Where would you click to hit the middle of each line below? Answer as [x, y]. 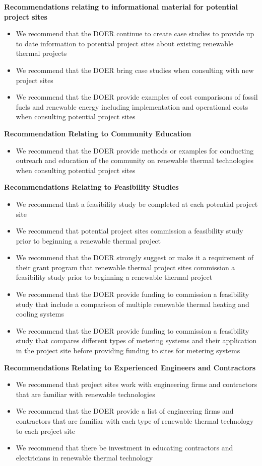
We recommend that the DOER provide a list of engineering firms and [125, 411]
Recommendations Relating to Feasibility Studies [91, 187]
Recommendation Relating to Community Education [98, 133]
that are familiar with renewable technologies [85, 394]
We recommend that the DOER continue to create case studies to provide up [135, 33]
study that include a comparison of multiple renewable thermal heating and [133, 304]
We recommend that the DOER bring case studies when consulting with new [135, 70]
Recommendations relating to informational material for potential [121, 7]
